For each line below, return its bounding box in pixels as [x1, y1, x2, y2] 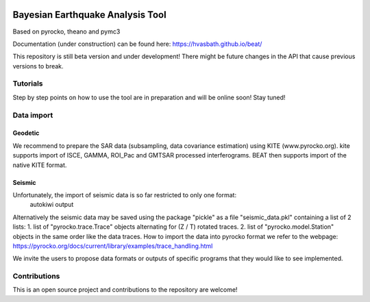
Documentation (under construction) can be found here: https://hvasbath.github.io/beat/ [12, 40, 262, 48]
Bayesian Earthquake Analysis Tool [12, 9, 167, 21]
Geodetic [12, 129, 40, 137]
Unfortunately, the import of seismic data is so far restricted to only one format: [12, 190, 236, 199]
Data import [12, 110, 53, 120]
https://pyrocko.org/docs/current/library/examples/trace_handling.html [12, 242, 213, 250]
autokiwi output [29, 201, 74, 209]
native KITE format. [12, 161, 67, 169]
